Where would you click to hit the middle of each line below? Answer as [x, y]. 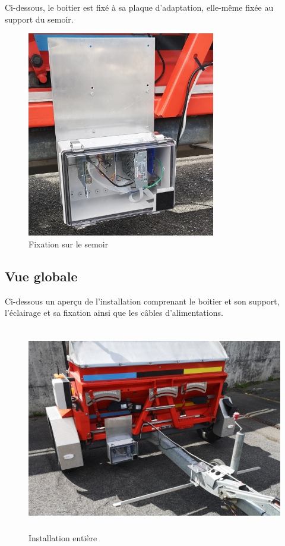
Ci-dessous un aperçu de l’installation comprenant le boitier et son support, [142, 301]
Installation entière [63, 537]
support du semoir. [39, 19]
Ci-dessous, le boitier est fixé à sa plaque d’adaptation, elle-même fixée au [139, 7]
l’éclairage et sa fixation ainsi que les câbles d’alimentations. [114, 313]
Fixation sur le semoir [69, 244]
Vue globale [41, 276]
